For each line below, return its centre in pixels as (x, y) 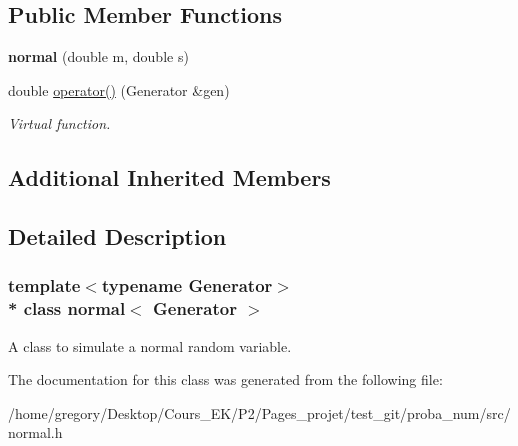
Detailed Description (117, 236)
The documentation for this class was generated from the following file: (225, 379)
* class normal (67, 308)
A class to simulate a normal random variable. (150, 345)
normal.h (35, 432)
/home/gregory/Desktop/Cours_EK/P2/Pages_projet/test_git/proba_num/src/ (259, 412)
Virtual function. (59, 123)
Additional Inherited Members (169, 177)
